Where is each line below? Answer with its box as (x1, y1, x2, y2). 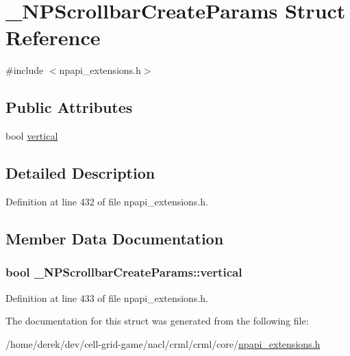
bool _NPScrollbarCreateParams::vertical (5, 264, 242, 281)
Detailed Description (5, 162, 155, 183)
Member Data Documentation (5, 227, 224, 249)
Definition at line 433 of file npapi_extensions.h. (5, 290, 208, 305)
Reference (5, 23, 101, 51)
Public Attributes (5, 97, 133, 118)
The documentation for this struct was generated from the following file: (5, 314, 309, 328)
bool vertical (5, 129, 58, 143)
